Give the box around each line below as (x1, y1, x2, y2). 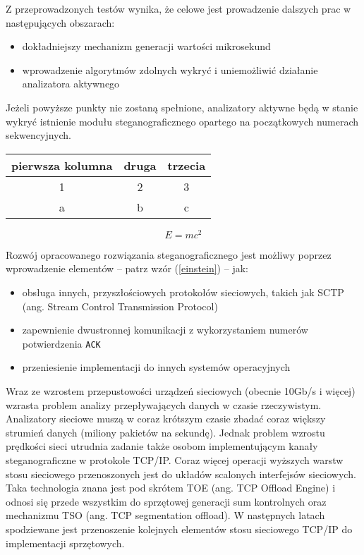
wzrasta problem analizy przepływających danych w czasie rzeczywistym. (6, 397, 322, 412)
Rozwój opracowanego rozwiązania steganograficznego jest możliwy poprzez (6, 247, 332, 262)
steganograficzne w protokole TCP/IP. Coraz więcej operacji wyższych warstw (6, 453, 344, 468)
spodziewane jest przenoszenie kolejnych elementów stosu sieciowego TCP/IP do (6, 521, 353, 536)
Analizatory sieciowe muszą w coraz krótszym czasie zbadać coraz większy (6, 411, 326, 426)
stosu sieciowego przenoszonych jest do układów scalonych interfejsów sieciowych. (6, 466, 356, 481)
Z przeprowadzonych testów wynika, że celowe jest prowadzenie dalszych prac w (6, 1, 351, 16)
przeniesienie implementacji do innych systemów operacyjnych (22, 360, 291, 374)
